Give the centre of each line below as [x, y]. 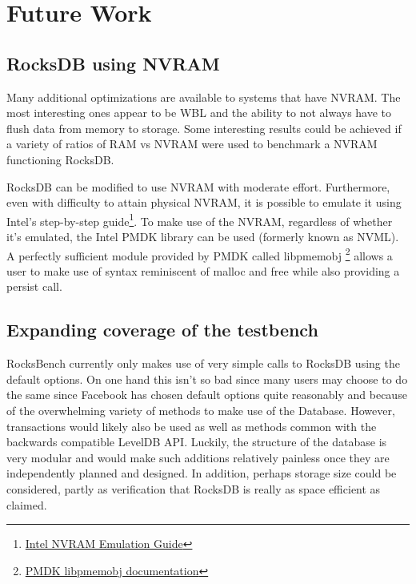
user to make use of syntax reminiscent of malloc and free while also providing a [203, 270]
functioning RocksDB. [60, 159]
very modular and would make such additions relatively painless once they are [198, 457]
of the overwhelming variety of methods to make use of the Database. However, [201, 410]
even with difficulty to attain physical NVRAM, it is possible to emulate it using [204, 202]
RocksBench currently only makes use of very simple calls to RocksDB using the [203, 363]
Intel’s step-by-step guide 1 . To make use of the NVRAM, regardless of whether [200, 220]
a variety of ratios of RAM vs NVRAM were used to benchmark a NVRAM [192, 144]
